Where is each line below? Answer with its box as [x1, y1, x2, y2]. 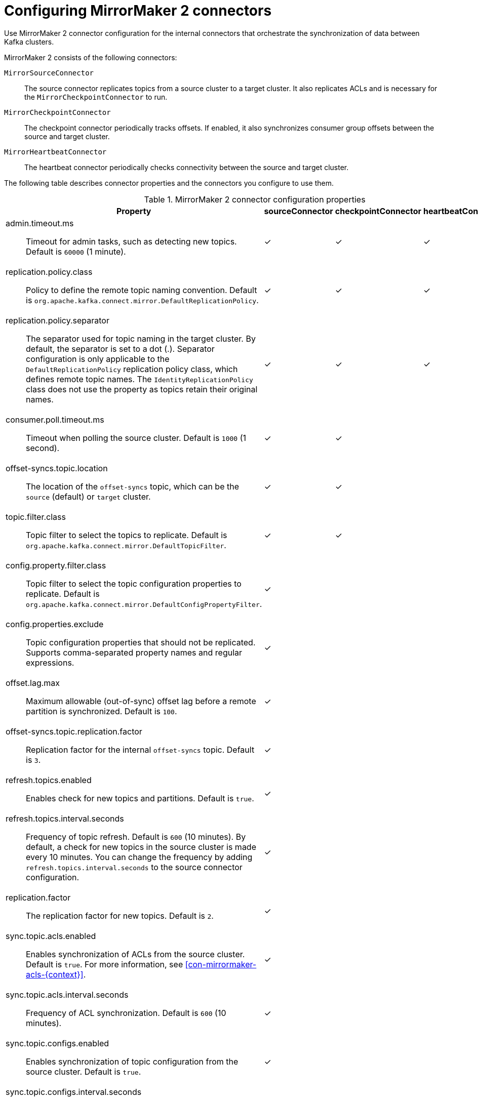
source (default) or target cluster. [26, 491, 151, 502]
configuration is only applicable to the [26, 353, 170, 364]
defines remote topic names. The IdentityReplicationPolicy [26, 374, 253, 384]
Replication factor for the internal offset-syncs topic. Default [26, 744, 255, 755]
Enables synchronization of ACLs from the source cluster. [26, 949, 245, 959]
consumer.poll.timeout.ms [6, 414, 104, 425]
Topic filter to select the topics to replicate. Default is [26, 529, 227, 540]
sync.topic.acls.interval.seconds [6, 989, 129, 1000]
